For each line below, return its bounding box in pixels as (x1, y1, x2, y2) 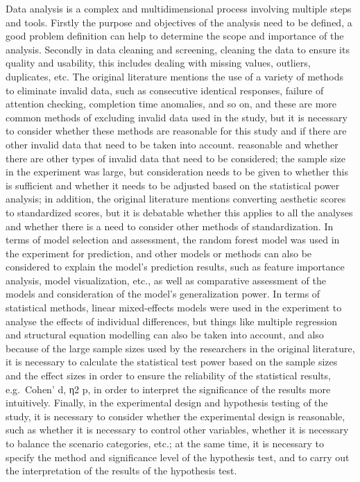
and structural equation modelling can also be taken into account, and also (6, 327, 324, 342)
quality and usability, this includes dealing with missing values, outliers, (6, 55, 311, 70)
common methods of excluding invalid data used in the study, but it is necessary (6, 110, 348, 124)
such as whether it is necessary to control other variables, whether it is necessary (6, 422, 349, 437)
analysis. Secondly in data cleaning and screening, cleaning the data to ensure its (6, 42, 350, 56)
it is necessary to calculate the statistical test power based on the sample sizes (6, 354, 338, 369)
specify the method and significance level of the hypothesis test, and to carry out (6, 449, 350, 464)
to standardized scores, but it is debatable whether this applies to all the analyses (6, 205, 353, 219)
